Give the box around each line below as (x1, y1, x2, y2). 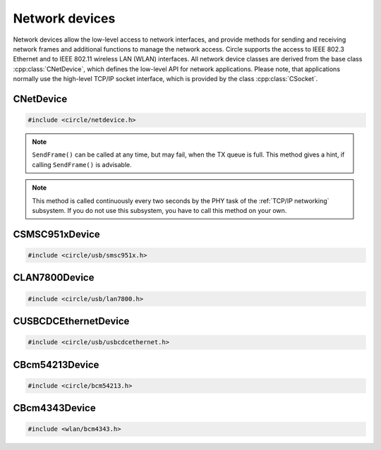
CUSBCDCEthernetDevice (13, 315, 130, 327)
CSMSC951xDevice (13, 228, 100, 240)
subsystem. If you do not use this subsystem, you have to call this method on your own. (32, 207, 287, 215)
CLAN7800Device (13, 272, 95, 284)
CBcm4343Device (13, 402, 96, 414)
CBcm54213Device (13, 358, 99, 370)
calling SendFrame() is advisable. (32, 160, 132, 169)
